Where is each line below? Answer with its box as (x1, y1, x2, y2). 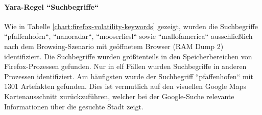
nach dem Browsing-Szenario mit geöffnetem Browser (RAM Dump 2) (4, 40, 224, 51)
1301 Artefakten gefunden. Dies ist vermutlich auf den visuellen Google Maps (4, 81, 246, 91)
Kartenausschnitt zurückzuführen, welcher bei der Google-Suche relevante (4, 90, 234, 101)
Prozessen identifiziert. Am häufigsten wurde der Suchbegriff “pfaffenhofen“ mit (4, 71, 253, 81)
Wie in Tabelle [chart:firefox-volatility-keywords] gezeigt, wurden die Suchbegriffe (4, 20, 258, 31)
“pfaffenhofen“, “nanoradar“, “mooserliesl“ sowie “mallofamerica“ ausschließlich (4, 31, 253, 41)
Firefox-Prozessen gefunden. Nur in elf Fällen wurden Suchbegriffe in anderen (4, 61, 247, 72)
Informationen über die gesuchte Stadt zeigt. (4, 101, 144, 111)
